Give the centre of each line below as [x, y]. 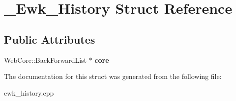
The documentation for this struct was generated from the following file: [113, 76]
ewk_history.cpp [29, 92]
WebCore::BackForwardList [45, 60]
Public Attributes [50, 39]
